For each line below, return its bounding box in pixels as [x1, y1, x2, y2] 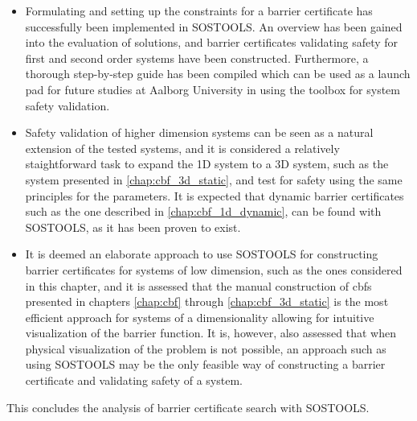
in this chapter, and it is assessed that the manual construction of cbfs [25, 277, 372, 294]
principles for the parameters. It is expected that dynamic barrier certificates [25, 187, 404, 204]
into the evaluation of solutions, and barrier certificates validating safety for [25, 34, 399, 51]
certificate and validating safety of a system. [25, 372, 243, 389]
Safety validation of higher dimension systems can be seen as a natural [25, 124, 374, 141]
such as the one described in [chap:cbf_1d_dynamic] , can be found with [25, 203, 382, 220]
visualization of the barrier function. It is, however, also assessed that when [25, 324, 396, 341]
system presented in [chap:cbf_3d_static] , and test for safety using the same [25, 171, 403, 188]
